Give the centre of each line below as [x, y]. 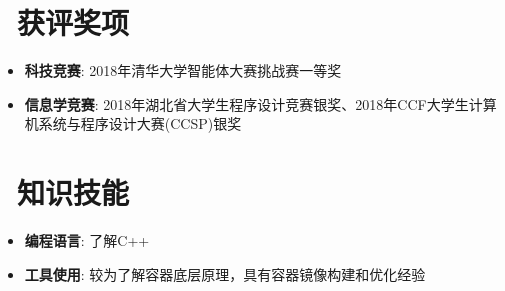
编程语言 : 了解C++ [87, 240]
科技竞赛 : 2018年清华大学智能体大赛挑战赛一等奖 [183, 70]
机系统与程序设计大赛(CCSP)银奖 [133, 123]
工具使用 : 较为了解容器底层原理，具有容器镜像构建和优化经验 [225, 273]
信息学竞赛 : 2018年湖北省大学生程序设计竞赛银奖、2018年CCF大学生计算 [260, 103]
